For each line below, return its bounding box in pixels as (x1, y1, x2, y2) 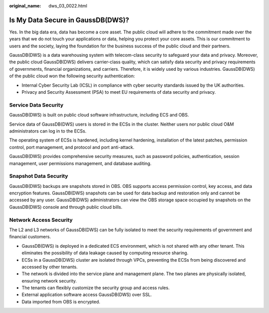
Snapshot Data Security (9, 172, 68, 179)
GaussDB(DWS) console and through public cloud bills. (9, 204, 123, 210)
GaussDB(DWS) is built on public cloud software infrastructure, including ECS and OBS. (9, 112, 189, 118)
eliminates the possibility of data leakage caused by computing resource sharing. (21, 250, 189, 256)
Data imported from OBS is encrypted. (21, 299, 101, 305)
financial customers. (9, 234, 51, 240)
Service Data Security (9, 101, 64, 108)
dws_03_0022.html (48, 3, 87, 8)
